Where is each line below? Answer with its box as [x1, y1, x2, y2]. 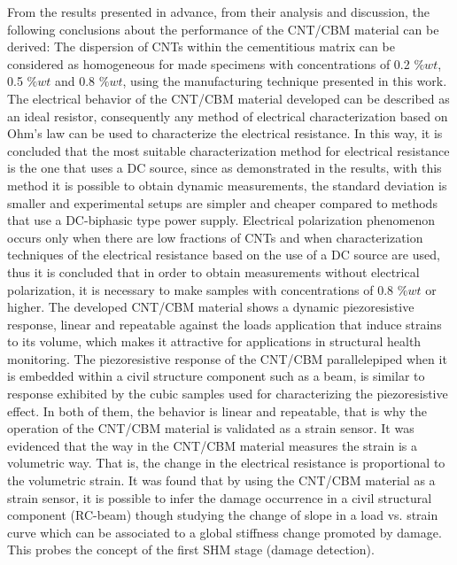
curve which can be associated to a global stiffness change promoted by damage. [7, 522, 442, 541]
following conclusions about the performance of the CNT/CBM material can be [7, 19, 439, 38]
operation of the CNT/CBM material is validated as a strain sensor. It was [7, 419, 414, 437]
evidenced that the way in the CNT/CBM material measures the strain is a [7, 436, 417, 454]
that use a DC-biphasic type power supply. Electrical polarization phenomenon [7, 211, 435, 229]
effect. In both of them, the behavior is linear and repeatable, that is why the [7, 401, 427, 420]
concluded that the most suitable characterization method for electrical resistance [7, 141, 450, 159]
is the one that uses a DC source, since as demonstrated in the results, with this [7, 159, 442, 177]
